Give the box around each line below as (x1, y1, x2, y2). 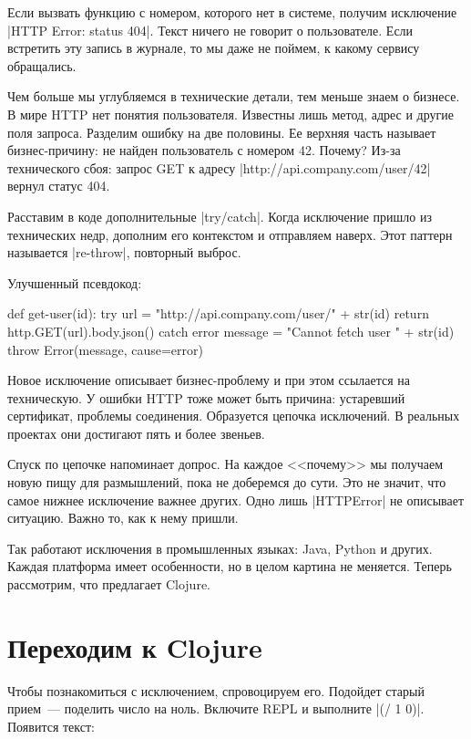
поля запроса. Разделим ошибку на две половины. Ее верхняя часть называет (7, 122, 436, 141)
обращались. (7, 56, 77, 75)
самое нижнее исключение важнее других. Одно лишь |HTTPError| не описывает (7, 490, 465, 509)
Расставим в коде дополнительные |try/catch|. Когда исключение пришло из (7, 206, 432, 225)
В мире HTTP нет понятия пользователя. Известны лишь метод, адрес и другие (7, 104, 455, 123)
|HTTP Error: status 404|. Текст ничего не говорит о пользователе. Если (7, 20, 414, 39)
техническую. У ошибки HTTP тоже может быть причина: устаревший (7, 388, 405, 407)
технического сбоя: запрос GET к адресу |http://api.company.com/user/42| (7, 158, 431, 177)
